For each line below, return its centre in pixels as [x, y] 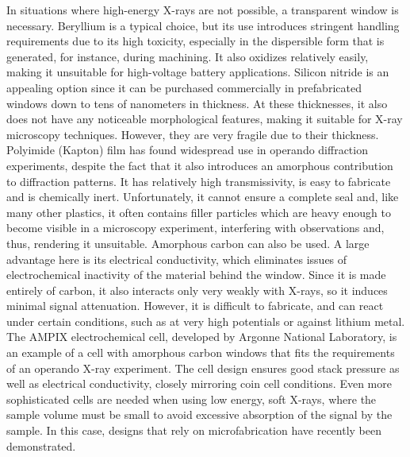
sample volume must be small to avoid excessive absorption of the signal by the [199, 414]
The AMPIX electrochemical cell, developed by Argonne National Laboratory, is [202, 337]
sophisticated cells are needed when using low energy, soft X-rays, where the [192, 399]
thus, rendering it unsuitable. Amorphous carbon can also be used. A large [188, 243]
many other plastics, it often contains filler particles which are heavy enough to [199, 212]
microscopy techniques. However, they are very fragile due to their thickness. [193, 134]
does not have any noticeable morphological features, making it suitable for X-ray [205, 119]
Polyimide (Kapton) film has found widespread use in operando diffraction [187, 150]
